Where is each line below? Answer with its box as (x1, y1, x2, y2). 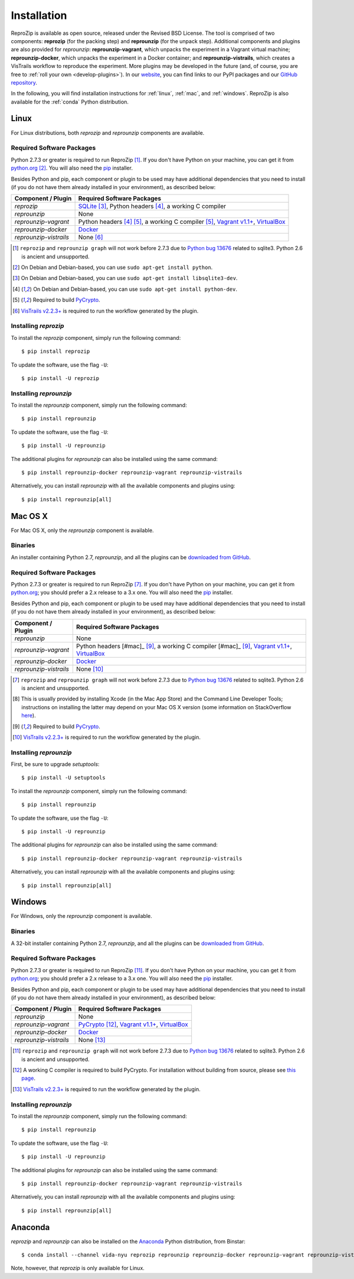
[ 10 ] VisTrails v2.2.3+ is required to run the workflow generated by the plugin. (12, 733, 201, 741)
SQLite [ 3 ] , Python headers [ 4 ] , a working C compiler (78, 202, 227, 210)
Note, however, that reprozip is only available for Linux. (11, 1265, 145, 1272)
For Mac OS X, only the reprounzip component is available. (11, 527, 154, 534)
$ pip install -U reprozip (21, 375, 100, 381)
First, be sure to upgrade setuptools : (11, 761, 100, 768)
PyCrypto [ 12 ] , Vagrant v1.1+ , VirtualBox (78, 1020, 189, 1028)
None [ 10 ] (76, 665, 104, 673)
